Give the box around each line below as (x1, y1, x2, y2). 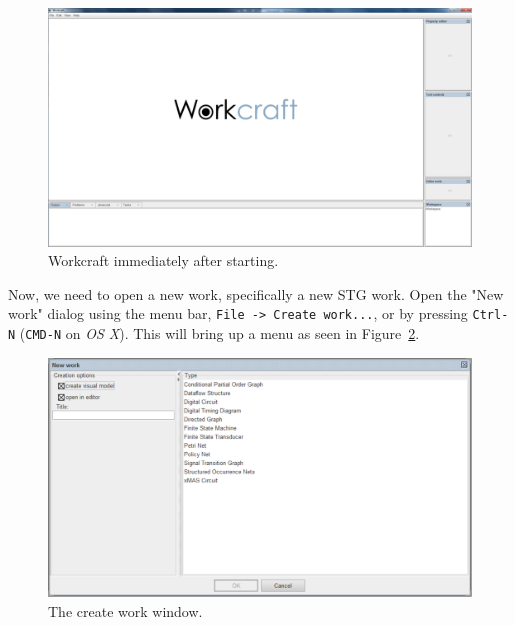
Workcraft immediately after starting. (48, 250, 279, 271)
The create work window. (48, 600, 203, 621)
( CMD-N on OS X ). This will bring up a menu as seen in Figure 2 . (19, 322, 420, 343)
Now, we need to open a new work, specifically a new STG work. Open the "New (8, 283, 504, 304)
